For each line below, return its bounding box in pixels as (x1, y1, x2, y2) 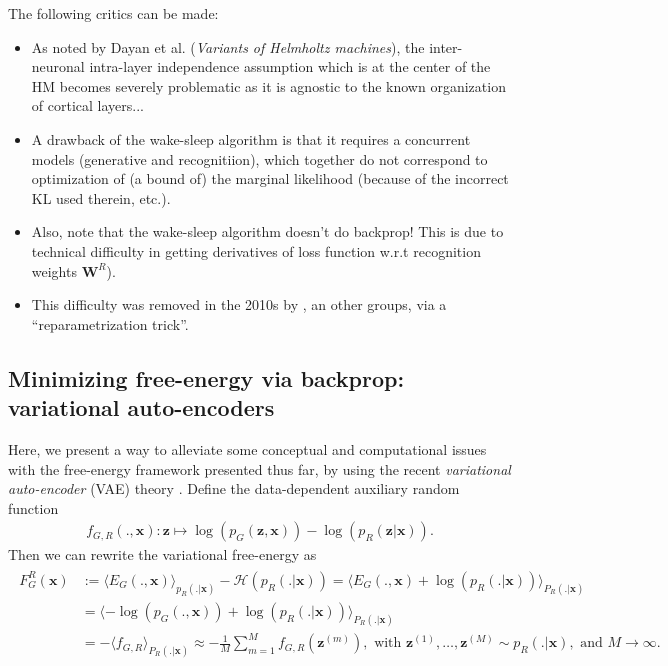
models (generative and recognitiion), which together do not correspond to (31, 148, 488, 169)
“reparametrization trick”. (31, 313, 189, 334)
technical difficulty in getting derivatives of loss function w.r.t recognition (31, 240, 481, 261)
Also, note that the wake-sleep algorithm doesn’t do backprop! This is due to (31, 221, 504, 242)
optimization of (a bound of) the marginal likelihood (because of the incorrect (31, 168, 509, 189)
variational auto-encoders (8, 392, 275, 423)
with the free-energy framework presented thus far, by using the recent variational (8, 458, 511, 479)
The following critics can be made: (8, 3, 219, 23)
